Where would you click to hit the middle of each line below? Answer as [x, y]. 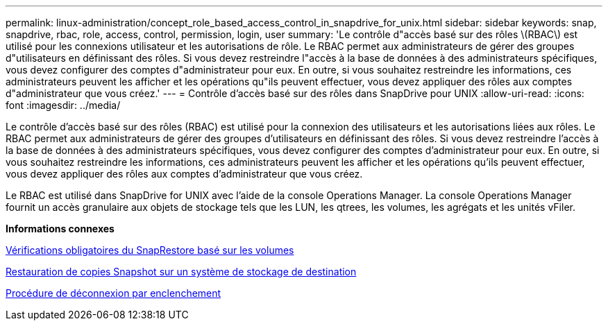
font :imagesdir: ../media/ [63, 105]
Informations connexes [60, 229]
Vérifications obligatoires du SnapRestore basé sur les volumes [150, 250]
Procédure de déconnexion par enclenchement [113, 293]
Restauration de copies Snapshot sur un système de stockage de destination [181, 272]
